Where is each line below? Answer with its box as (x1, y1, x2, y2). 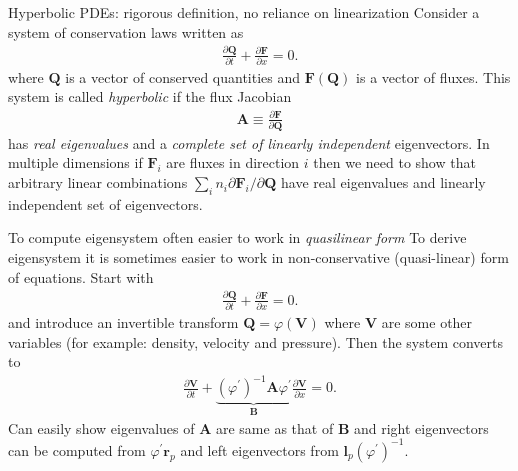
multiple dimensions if (8, 152, 143, 173)
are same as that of (215, 417, 334, 438)
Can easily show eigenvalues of (8, 417, 195, 438)
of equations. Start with (8, 266, 154, 287)
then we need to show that (313, 152, 476, 173)
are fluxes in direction (166, 152, 300, 173)
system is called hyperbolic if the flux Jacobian (8, 86, 292, 107)
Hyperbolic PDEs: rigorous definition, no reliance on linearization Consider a (8, 2, 480, 22)
